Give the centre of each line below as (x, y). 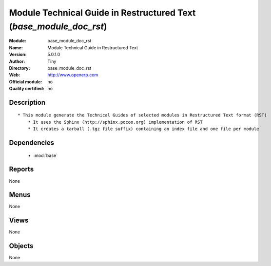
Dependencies (32, 143)
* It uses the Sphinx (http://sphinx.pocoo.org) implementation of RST (115, 122)
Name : (16, 47)
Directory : (19, 68)
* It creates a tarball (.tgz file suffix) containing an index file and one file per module (143, 129)
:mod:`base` (46, 155)
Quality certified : (27, 89)
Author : (17, 61)
